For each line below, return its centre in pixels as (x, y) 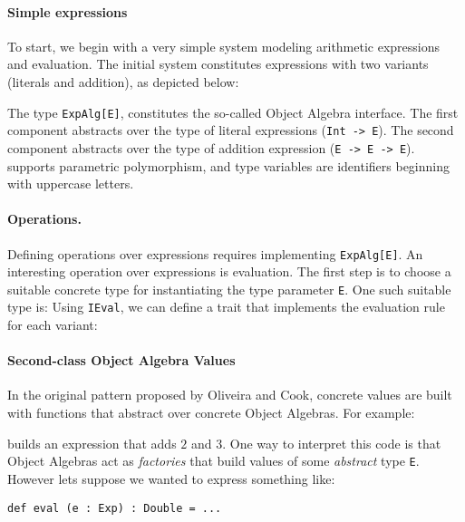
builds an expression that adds (92, 443)
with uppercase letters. (71, 184)
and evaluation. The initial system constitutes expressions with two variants (218, 64)
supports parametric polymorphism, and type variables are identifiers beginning (228, 165)
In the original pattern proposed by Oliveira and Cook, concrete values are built (230, 395)
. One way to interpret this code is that (332, 443)
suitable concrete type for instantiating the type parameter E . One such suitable (229, 289)
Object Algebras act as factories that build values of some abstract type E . (213, 461)
